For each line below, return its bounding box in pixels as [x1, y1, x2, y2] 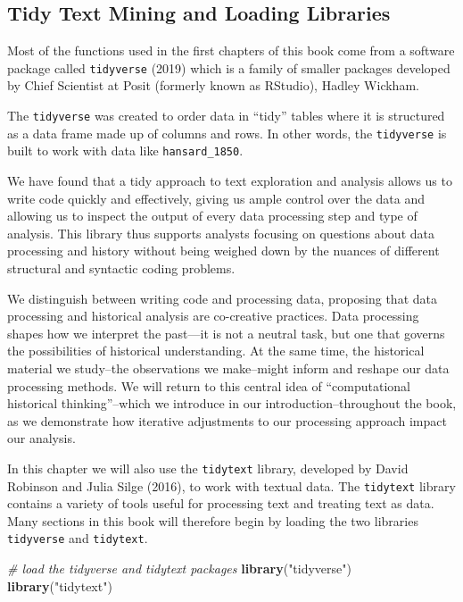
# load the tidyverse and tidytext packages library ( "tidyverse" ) [7, 559, 351, 578]
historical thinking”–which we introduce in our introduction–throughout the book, [7, 394, 457, 413]
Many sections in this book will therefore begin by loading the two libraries [7, 511, 418, 530]
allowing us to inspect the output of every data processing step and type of [7, 206, 418, 225]
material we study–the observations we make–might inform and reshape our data [7, 358, 450, 377]
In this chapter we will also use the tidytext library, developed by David [7, 458, 409, 477]
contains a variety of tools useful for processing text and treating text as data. [7, 494, 434, 513]
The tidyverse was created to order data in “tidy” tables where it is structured [7, 106, 445, 125]
